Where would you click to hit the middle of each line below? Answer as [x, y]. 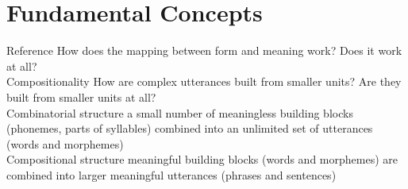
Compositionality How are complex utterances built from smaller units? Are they [204, 81]
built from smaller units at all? [81, 96]
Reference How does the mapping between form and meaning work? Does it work [204, 50]
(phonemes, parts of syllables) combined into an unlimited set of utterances [190, 128]
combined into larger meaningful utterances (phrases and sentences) [171, 174]
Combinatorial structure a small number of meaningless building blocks [180, 112]
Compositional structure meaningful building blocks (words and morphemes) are [202, 159]
